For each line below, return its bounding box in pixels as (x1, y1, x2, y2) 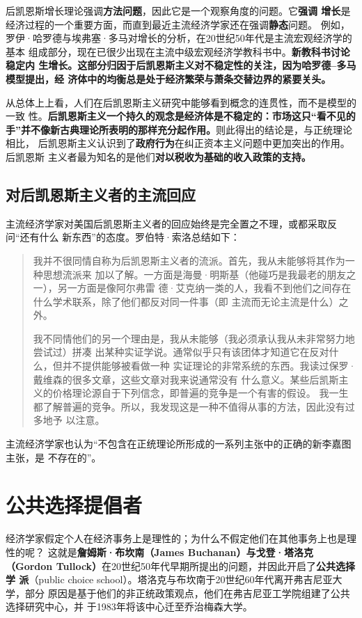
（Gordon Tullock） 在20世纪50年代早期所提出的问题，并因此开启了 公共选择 (6, 558, 356, 573)
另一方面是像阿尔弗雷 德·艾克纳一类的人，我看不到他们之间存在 (57, 280, 352, 295)
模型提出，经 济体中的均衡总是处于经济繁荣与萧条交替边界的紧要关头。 (6, 71, 331, 86)
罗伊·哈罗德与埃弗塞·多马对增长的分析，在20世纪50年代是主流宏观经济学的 (6, 31, 352, 45)
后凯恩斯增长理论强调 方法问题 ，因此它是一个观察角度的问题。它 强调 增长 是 (6, 3, 351, 17)
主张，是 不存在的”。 (6, 450, 102, 464)
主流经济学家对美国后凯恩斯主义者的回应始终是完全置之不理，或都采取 (6, 216, 327, 230)
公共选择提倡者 (6, 491, 143, 519)
